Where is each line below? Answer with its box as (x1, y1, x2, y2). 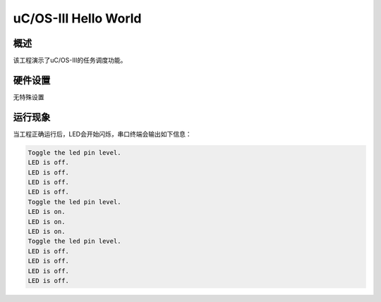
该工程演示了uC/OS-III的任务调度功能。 (13, 56, 127, 65)
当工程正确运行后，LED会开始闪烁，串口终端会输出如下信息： (13, 130, 192, 138)
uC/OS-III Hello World (13, 11, 142, 26)
